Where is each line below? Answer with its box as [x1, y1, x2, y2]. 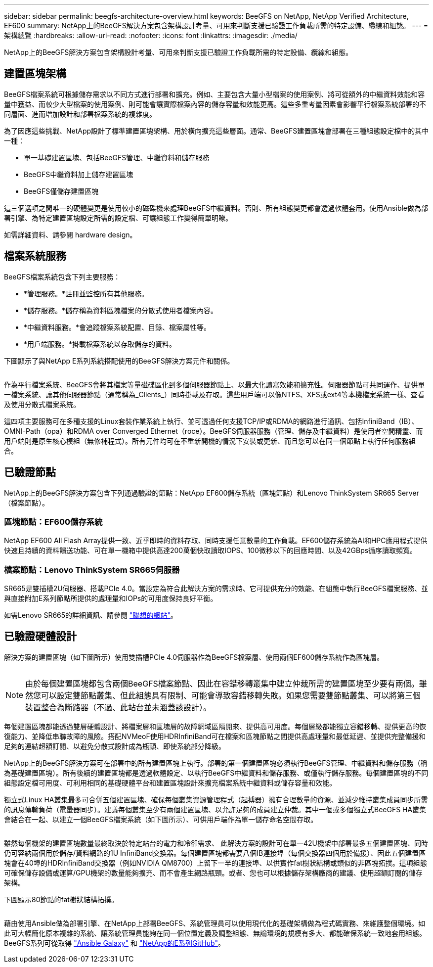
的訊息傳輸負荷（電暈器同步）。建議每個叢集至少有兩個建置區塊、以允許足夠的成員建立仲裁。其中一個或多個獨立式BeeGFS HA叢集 [4, 805, 427, 814]
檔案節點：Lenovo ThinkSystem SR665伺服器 [4, 564, 180, 575]
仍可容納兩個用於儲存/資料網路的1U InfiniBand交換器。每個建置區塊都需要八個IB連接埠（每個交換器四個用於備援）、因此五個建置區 [4, 848, 426, 857]
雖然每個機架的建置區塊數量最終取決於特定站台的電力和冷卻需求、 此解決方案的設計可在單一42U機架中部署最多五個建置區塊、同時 [4, 838, 428, 847]
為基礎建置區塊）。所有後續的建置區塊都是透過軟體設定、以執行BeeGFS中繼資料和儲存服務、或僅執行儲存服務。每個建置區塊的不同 [4, 768, 429, 777]
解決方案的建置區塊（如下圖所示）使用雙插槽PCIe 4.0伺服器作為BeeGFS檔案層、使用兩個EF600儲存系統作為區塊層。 [4, 652, 384, 661]
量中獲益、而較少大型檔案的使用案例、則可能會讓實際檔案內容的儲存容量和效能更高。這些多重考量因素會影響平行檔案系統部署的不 [4, 99, 426, 108]
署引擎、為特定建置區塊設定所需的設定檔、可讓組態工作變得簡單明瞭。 [4, 213, 232, 222]
